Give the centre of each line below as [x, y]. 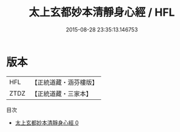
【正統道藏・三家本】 [62, 93]
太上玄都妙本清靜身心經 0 [47, 122]
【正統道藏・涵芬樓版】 [65, 82]
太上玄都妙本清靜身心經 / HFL [102, 12]
